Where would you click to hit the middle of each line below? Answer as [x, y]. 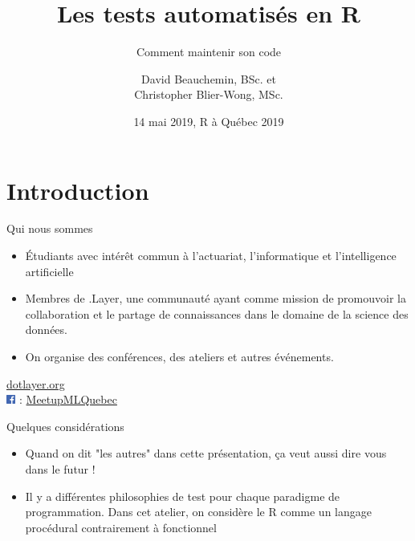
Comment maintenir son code [209, 52]
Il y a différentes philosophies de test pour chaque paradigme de [183, 496]
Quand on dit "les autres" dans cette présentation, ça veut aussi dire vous [206, 453]
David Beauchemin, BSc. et [209, 78]
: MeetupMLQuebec [68, 399]
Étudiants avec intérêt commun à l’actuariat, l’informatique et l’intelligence [211, 256]
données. [46, 329]
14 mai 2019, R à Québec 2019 [209, 121]
